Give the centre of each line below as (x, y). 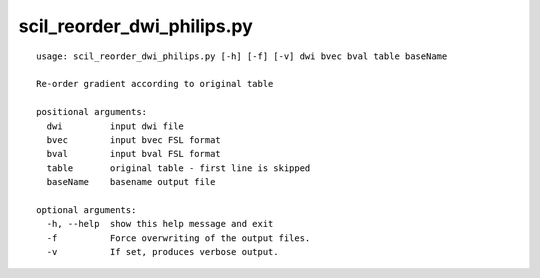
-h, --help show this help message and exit (160, 224)
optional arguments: (86, 209)
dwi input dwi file (115, 126)
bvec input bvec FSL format (134, 139)
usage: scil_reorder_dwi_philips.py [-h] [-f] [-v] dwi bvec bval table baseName (242, 56)
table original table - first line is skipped (178, 168)
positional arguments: (92, 112)
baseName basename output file (131, 182)
